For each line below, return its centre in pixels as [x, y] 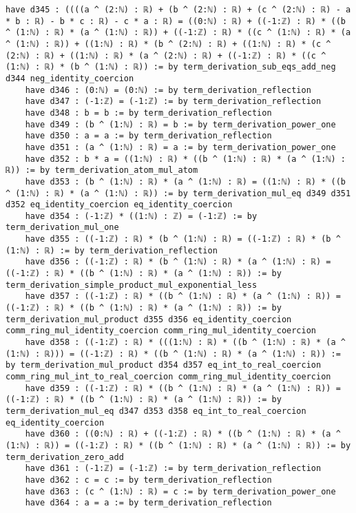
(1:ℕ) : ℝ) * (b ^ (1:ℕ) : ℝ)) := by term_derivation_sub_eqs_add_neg [171, 67]
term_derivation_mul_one [62, 228]
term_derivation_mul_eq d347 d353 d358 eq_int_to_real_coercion [156, 411]
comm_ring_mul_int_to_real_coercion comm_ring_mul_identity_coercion [168, 377]
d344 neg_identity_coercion [70, 78]
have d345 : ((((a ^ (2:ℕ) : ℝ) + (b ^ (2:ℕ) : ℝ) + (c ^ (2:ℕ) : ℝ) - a [178, 10]
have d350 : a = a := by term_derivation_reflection [148, 136]
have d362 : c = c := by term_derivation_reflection [148, 480]
